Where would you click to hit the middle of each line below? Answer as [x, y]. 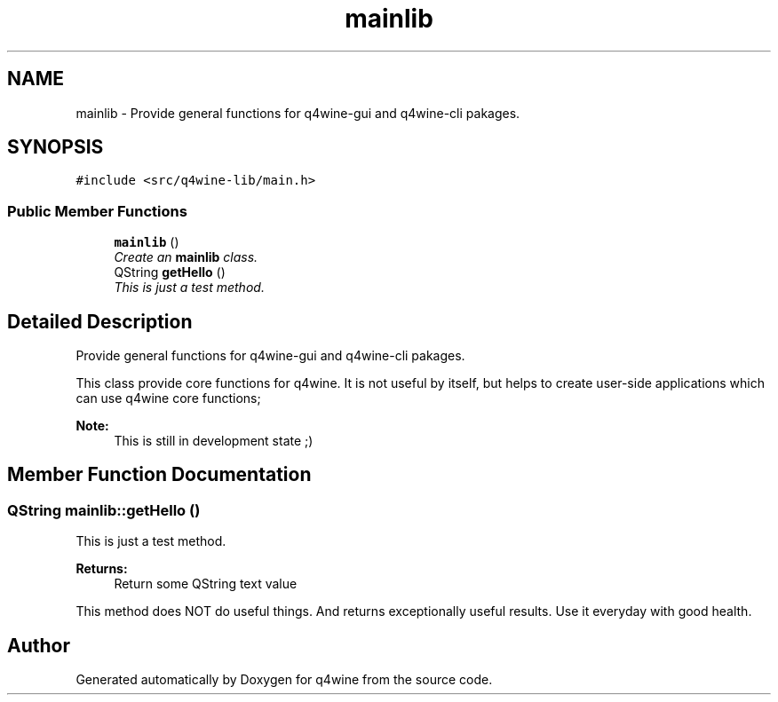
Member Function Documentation [159, 475]
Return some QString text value [206, 584]
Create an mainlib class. [186, 257]
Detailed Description [100, 321]
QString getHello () [170, 272]
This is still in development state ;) [214, 441]
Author [39, 645]
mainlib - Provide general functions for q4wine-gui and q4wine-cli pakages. [298, 113]
